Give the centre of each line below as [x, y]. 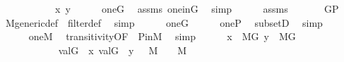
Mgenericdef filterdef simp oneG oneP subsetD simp [164, 22]
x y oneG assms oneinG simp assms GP [197, 8]
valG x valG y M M [123, 50]
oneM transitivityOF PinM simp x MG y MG [162, 36]
